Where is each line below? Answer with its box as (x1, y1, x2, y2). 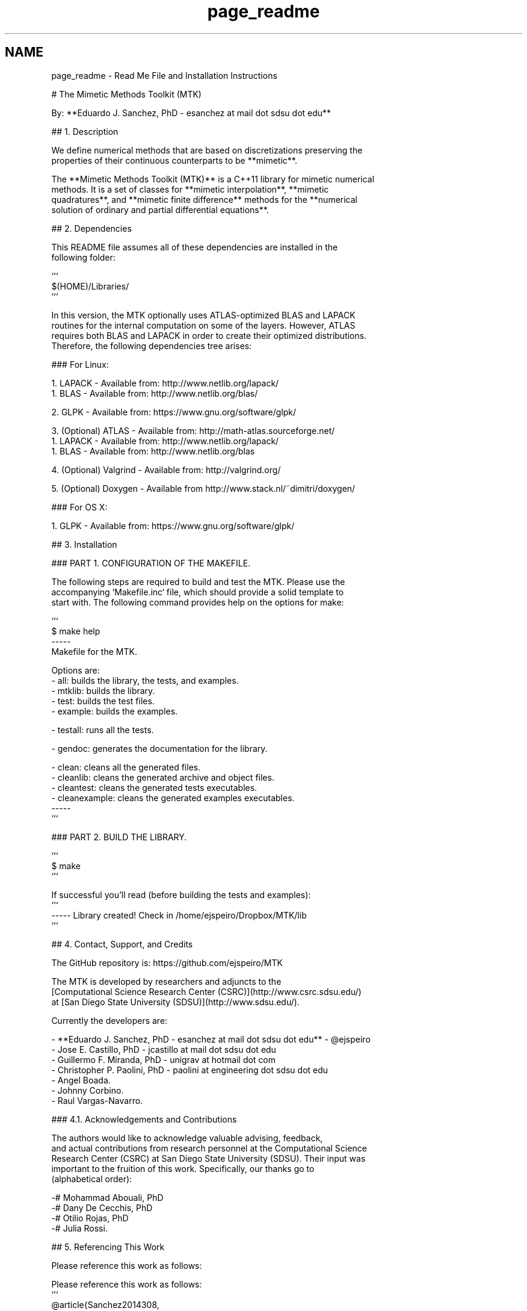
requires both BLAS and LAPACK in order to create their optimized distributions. (51, 330, 367, 341)
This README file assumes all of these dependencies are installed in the (51, 241, 338, 252)
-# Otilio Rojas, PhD (51, 1212, 129, 1223)
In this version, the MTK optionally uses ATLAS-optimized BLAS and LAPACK (51, 309, 356, 320)
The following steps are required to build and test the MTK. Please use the (51, 576, 345, 587)
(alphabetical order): (51, 1173, 132, 1184)
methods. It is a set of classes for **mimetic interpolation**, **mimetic (51, 184, 329, 194)
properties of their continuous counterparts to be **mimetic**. (51, 155, 297, 166)
